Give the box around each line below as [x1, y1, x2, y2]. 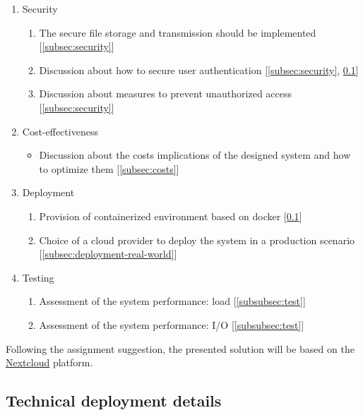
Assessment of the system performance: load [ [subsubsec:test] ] [39, 294, 306, 308]
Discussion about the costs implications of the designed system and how [39, 148, 351, 162]
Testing [22, 270, 54, 284]
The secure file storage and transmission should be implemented [39, 25, 316, 40]
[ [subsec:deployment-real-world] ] [39, 246, 177, 261]
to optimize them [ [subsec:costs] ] [39, 161, 179, 176]
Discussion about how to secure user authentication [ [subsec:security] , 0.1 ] [39, 62, 359, 77]
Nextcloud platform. [6, 355, 93, 370]
